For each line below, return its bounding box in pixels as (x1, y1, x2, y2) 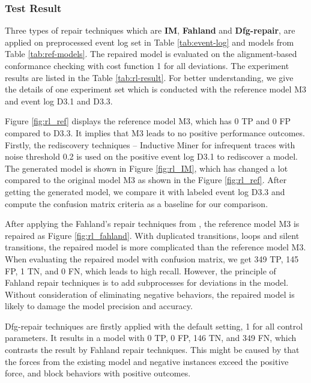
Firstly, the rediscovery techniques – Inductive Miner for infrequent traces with (5, 138, 295, 151)
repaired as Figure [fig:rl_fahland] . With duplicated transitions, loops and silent (5, 229, 300, 241)
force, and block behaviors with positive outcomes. (5, 367, 191, 379)
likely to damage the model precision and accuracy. (5, 300, 193, 312)
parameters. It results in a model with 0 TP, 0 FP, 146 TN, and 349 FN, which (5, 331, 297, 344)
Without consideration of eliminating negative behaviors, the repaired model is (5, 288, 295, 300)
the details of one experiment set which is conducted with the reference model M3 (5, 83, 306, 95)
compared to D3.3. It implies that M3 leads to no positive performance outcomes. (5, 126, 305, 139)
